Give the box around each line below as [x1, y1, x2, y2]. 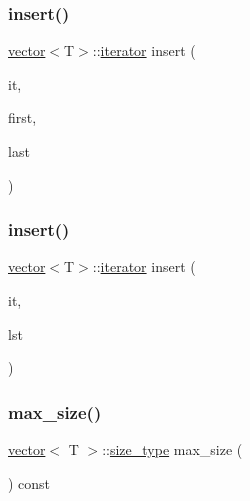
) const [8, 472, 51, 493]
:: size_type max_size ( [102, 439, 243, 459]
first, [8, 107, 37, 128]
